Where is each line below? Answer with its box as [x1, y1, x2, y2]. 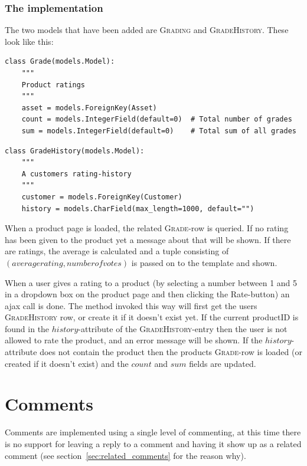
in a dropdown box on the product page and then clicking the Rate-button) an [5, 288, 290, 300]
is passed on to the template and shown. [131, 256, 277, 268]
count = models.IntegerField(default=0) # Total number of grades [21, 115, 292, 124]
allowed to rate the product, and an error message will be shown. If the [5, 334, 263, 346]
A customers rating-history [21, 169, 132, 178]
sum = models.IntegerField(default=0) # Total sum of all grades [21, 126, 296, 135]
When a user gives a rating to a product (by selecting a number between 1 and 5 [5, 276, 298, 288]
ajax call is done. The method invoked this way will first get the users [5, 299, 257, 311]
